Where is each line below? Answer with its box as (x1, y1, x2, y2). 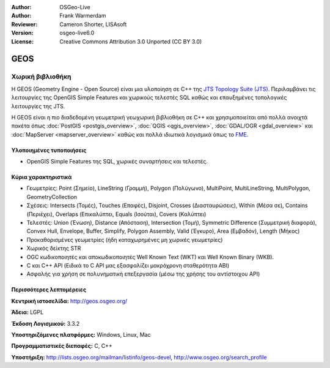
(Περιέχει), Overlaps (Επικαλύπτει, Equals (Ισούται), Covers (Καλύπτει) (26, 210, 207, 217)
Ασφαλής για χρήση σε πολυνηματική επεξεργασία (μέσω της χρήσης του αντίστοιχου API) (26, 270, 260, 278)
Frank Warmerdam (59, 12, 106, 20)
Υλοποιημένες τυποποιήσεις (11, 146, 87, 154)
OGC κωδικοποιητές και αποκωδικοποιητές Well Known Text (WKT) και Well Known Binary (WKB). (26, 253, 274, 260)
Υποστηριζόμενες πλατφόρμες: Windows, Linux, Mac (11, 331, 151, 338)
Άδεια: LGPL (11, 309, 44, 316)
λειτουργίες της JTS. (11, 102, 65, 110)
